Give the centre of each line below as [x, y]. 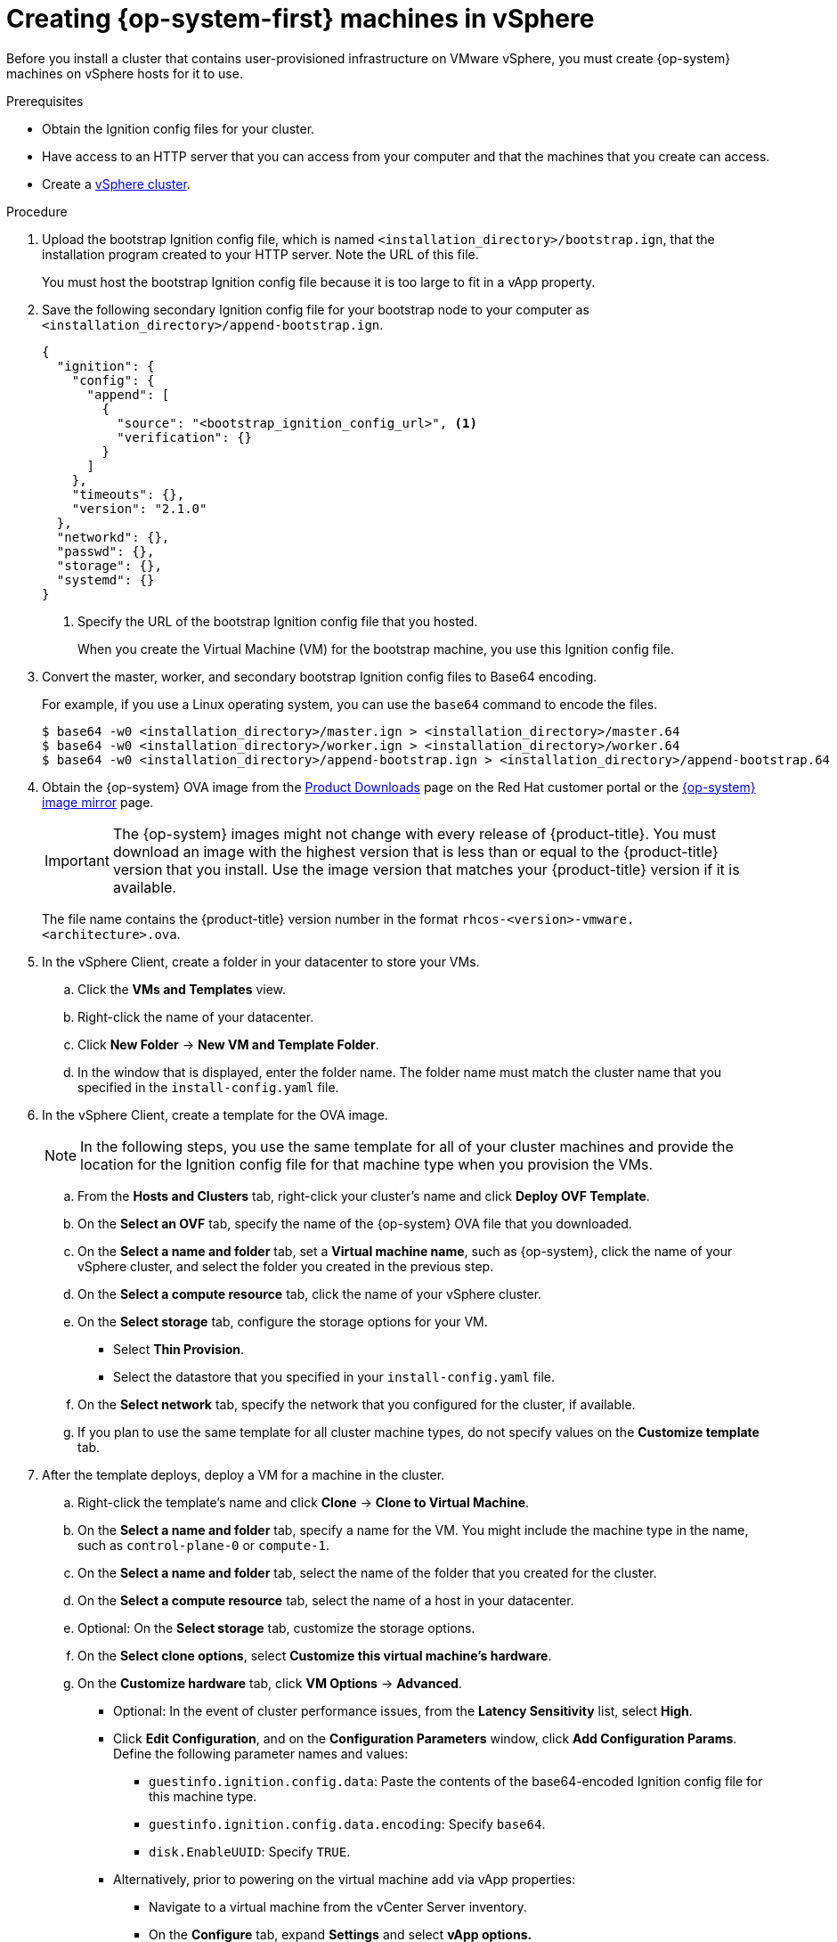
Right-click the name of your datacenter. [196, 1016]
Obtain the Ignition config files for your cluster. [179, 128]
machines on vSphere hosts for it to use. [125, 73]
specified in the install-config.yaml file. [208, 1087]
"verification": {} [185, 437]
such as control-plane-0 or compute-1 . [203, 1545]
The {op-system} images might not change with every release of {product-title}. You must [414, 833]
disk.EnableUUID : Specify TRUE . [250, 1851]
